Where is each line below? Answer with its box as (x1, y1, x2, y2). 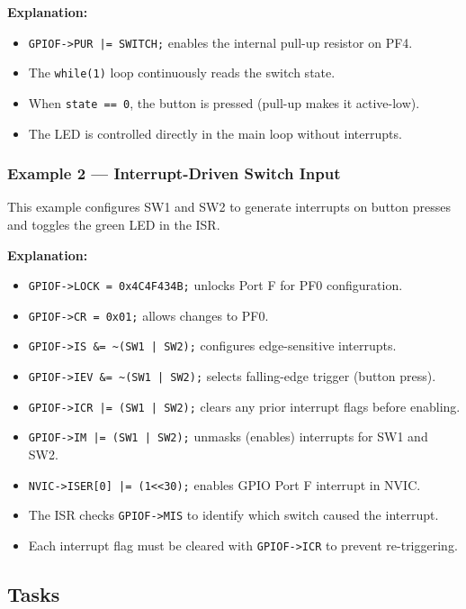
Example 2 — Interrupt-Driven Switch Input (7, 162, 341, 185)
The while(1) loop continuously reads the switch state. (28, 63, 336, 82)
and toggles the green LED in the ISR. (7, 214, 220, 233)
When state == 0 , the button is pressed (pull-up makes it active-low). (28, 93, 420, 112)
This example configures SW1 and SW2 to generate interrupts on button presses (7, 197, 451, 216)
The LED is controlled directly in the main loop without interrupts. (28, 123, 402, 142)
